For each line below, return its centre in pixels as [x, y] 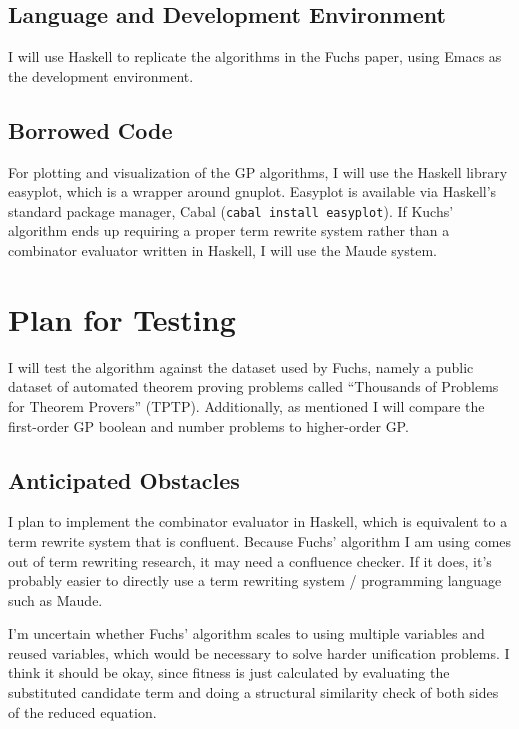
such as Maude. [55, 599]
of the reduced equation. [82, 711]
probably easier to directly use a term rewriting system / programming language [255, 580]
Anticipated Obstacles [124, 479]
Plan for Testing [122, 318]
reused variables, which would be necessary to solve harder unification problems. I [259, 652]
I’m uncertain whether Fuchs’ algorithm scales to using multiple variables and [246, 633]
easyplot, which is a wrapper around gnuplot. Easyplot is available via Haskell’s [252, 191]
